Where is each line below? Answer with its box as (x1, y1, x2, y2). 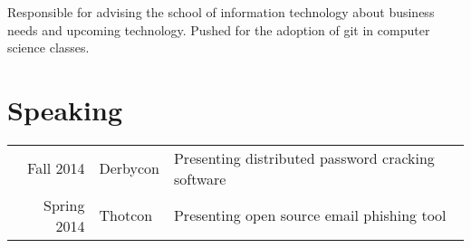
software (173, 167, 226, 189)
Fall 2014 (27, 157, 85, 179)
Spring (43, 194, 85, 215)
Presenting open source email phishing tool (173, 205, 447, 226)
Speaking (7, 91, 123, 128)
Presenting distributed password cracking (173, 147, 435, 168)
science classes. (7, 38, 90, 57)
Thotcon (99, 205, 153, 226)
